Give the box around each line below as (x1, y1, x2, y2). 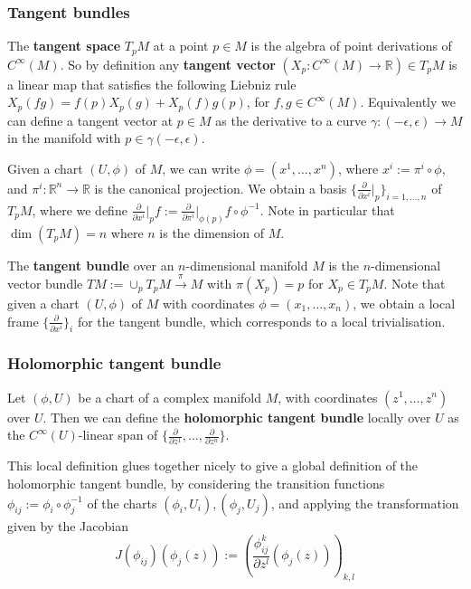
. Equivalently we (360, 92, 456, 111)
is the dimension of (159, 223, 264, 242)
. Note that (383, 273, 446, 292)
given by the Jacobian (7, 516, 128, 535)
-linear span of (78, 425, 158, 444)
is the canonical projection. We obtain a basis (94, 178, 347, 197)
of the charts (87, 493, 157, 512)
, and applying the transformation (270, 493, 459, 512)
